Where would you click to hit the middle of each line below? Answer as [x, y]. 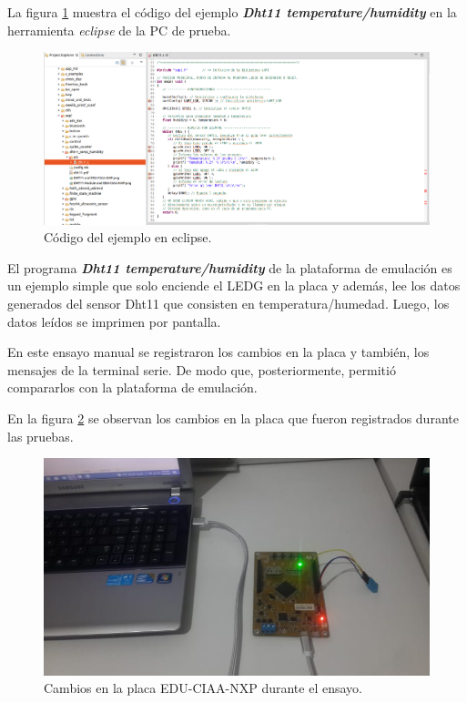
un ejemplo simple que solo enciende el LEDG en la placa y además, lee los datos [234, 285]
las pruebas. [41, 436]
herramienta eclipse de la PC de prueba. [119, 30]
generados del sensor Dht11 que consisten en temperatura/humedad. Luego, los [228, 303]
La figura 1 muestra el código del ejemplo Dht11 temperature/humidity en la [232, 12]
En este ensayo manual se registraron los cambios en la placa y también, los [218, 352]
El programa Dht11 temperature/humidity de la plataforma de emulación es [230, 267]
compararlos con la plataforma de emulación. [132, 387]
